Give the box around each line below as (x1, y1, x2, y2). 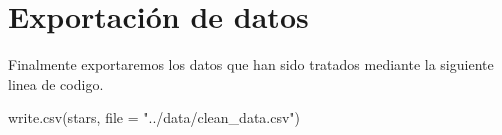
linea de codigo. (8, 73, 104, 94)
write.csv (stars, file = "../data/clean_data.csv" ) (8, 107, 301, 128)
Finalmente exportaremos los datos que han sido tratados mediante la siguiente (8, 54, 494, 75)
